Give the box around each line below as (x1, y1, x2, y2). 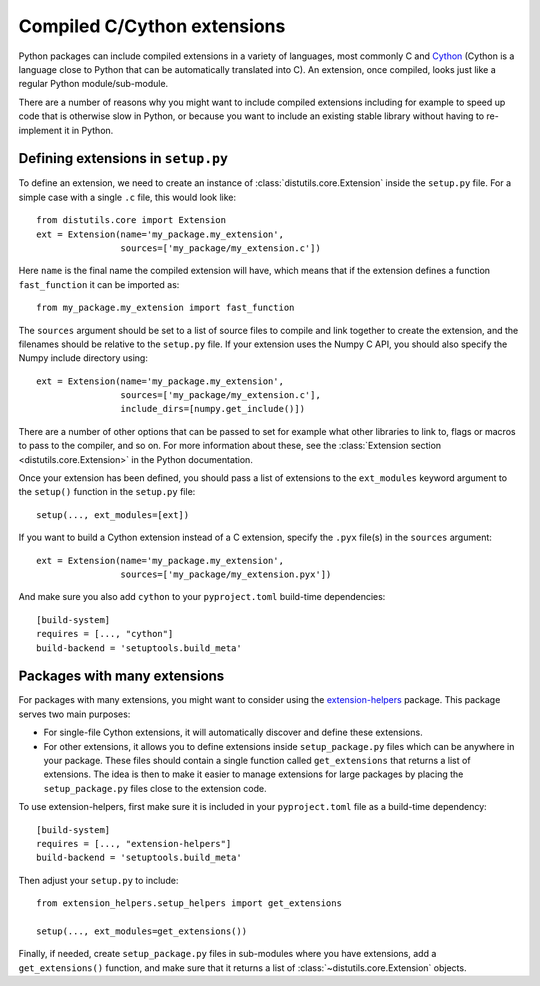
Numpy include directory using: (18, 352, 149, 364)
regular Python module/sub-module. (18, 78, 169, 90)
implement (18, 124, 63, 136)
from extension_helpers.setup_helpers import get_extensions (36, 898, 342, 909)
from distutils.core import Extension (36, 215, 227, 226)
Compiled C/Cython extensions (18, 15, 286, 37)
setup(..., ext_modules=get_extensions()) (36, 925, 248, 937)
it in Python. (63, 124, 114, 136)
